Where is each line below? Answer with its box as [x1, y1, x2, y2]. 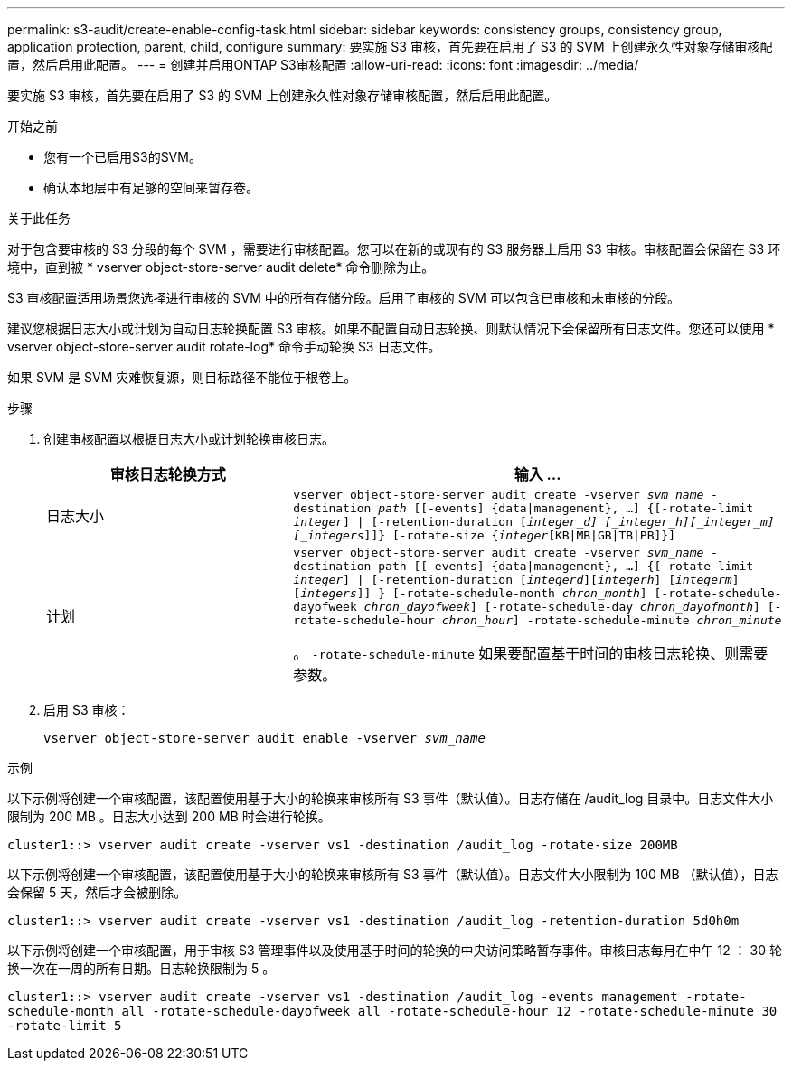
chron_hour [441, 614, 513, 627]
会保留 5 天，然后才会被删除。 [7, 885, 187, 900]
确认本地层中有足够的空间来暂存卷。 [43, 180, 259, 195]
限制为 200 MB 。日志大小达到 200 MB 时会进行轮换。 [7, 809, 331, 824]
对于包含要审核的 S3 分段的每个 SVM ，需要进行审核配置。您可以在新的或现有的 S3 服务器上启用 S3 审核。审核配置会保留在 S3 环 [7, 241, 781, 257]
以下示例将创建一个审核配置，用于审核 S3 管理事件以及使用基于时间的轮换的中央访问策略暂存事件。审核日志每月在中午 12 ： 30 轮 [7, 942, 782, 958]
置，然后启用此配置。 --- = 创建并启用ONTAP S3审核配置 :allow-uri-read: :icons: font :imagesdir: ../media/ [7, 57, 639, 72]
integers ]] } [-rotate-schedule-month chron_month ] [300, 586, 647, 600]
